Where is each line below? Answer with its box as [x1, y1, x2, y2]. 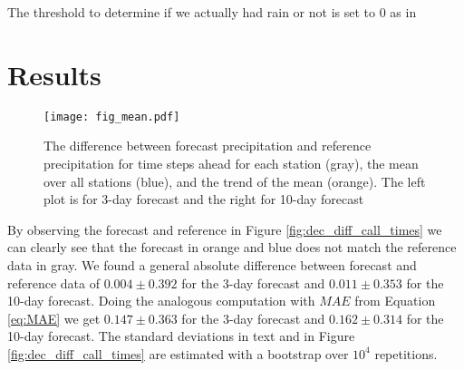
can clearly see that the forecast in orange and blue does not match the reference [7, 238, 457, 257]
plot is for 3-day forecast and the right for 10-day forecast [43, 190, 364, 209]
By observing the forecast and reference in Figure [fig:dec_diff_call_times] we [7, 219, 442, 239]
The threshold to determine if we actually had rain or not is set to [7, 3, 375, 21]
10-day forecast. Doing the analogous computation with [7, 291, 315, 310]
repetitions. [374, 344, 438, 363]
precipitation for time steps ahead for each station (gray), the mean [43, 153, 419, 172]
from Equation [354, 291, 436, 310]
